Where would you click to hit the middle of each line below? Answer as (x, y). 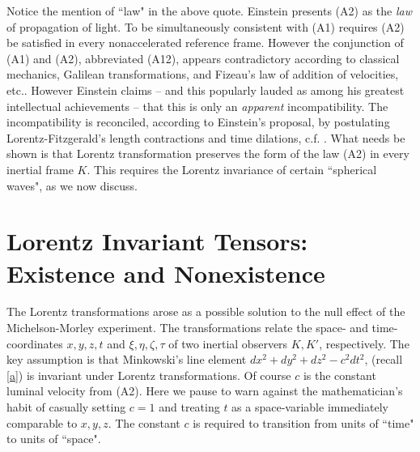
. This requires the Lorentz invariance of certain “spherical (232, 169)
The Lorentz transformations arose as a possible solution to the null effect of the (206, 311)
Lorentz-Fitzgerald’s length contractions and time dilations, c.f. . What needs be (206, 137)
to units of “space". (54, 439)
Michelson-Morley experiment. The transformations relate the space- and (187, 328)
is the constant (339, 375)
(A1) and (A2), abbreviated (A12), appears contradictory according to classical (203, 58)
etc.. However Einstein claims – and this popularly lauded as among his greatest (206, 90)
